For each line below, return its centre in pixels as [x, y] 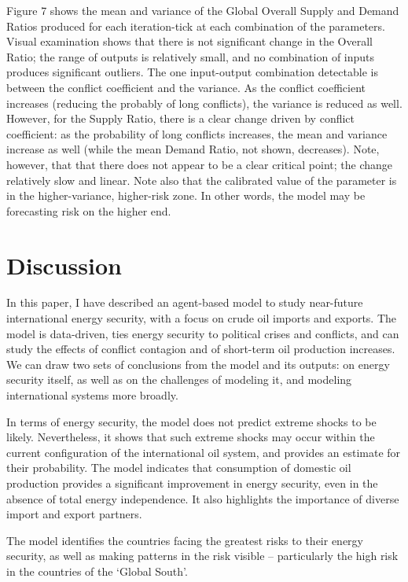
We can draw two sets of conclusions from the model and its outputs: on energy [198, 364]
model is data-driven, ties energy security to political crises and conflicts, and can [203, 333]
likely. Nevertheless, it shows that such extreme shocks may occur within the [191, 437]
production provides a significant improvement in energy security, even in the [192, 483]
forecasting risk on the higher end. [89, 210]
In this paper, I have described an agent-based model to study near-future [185, 302]
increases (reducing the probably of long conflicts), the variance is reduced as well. [204, 103]
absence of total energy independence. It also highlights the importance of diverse [203, 498]
